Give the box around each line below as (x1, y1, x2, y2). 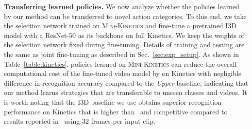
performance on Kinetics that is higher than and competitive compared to (4, 106, 228, 116)
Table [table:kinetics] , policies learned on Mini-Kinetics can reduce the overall (4, 58, 237, 69)
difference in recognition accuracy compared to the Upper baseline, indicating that (4, 77, 249, 88)
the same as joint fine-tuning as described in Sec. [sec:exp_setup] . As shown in (4, 49, 239, 59)
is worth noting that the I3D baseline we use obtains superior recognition (4, 96, 222, 107)
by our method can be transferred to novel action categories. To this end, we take (4, 11, 247, 21)
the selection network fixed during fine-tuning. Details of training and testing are (4, 39, 245, 50)
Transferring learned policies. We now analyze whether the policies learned (4, 1, 239, 11)
